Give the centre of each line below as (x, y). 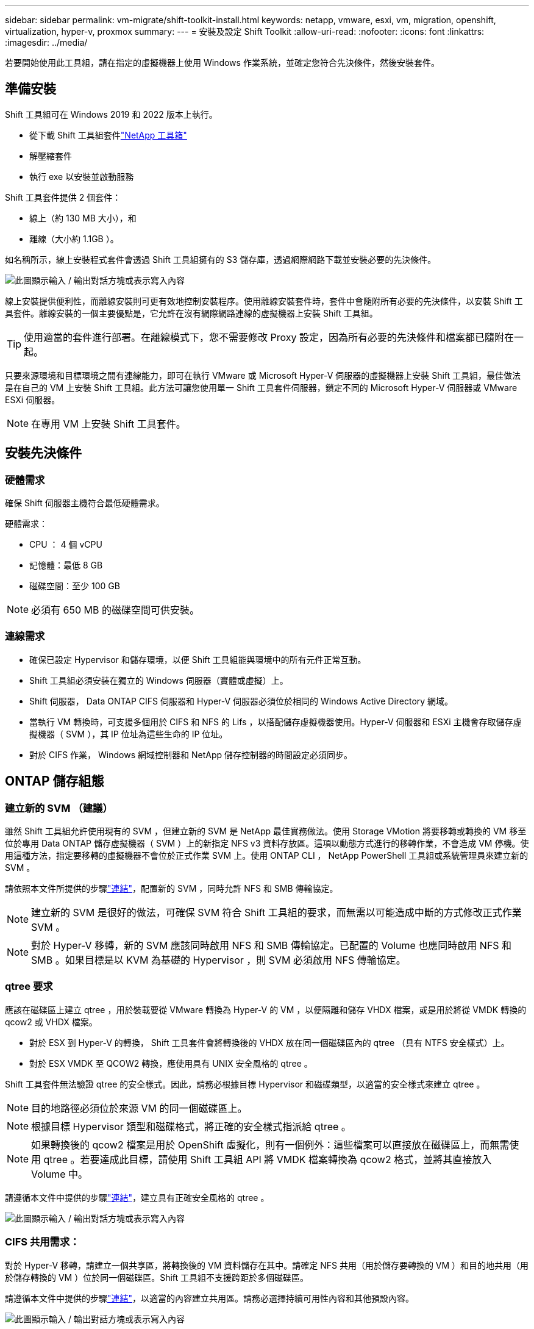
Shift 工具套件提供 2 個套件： (63, 197)
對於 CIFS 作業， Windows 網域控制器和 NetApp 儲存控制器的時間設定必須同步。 (191, 754)
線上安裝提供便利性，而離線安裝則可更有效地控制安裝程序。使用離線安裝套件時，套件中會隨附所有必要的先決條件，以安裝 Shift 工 (264, 301)
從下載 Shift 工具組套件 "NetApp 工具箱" (108, 135)
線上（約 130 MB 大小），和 (83, 218)
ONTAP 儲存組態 (55, 781)
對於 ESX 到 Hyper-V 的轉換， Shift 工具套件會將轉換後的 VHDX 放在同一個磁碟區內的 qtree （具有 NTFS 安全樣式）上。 (269, 1042)
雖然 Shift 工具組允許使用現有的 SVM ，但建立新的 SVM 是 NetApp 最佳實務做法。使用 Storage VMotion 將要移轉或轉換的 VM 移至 (266, 831)
